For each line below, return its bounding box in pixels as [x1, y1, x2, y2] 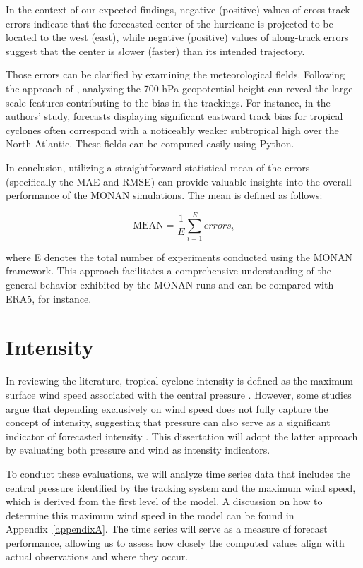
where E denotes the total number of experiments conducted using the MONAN [6, 249, 352, 264]
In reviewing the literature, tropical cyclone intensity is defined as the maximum [6, 373, 353, 388]
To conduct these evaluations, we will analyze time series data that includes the [6, 466, 351, 481]
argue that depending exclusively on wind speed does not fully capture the [6, 401, 328, 416]
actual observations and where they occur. [6, 549, 189, 564]
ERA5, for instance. [6, 291, 92, 306]
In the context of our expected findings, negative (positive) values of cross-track [6, 2, 350, 16]
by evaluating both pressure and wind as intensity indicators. [6, 442, 270, 457]
